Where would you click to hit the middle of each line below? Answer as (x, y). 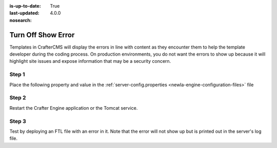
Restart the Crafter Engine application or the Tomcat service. (74, 108)
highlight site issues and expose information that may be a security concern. (90, 61)
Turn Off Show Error (42, 35)
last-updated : (24, 13)
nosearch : (21, 20)
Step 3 (18, 121)
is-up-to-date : (25, 6)
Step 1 (17, 75)
